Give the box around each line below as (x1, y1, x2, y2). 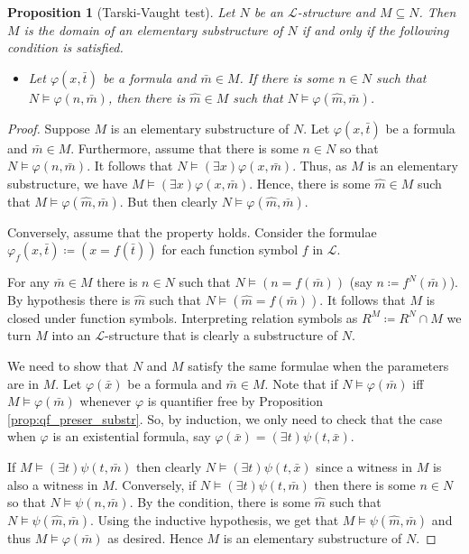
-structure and (297, 3, 376, 21)
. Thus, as (292, 156, 347, 175)
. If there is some (239, 68, 335, 87)
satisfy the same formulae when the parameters (188, 355, 449, 374)
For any (7, 272, 50, 291)
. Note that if (264, 374, 338, 392)
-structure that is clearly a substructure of (105, 326, 337, 345)
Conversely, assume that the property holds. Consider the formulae (7, 222, 377, 241)
